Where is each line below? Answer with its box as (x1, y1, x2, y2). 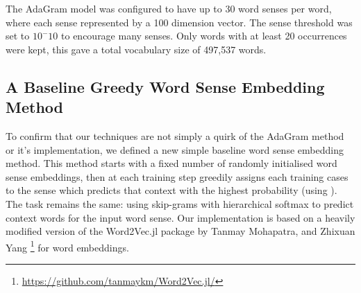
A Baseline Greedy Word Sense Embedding (6, 76, 325, 97)
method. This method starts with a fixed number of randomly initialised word (6, 156, 337, 170)
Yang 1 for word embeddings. (6, 238, 129, 254)
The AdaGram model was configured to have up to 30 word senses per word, (6, 1, 332, 15)
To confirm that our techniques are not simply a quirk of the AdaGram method (6, 128, 344, 143)
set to (6, 28, 30, 43)
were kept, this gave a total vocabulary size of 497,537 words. (6, 42, 267, 56)
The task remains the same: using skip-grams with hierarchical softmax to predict (6, 196, 354, 211)
